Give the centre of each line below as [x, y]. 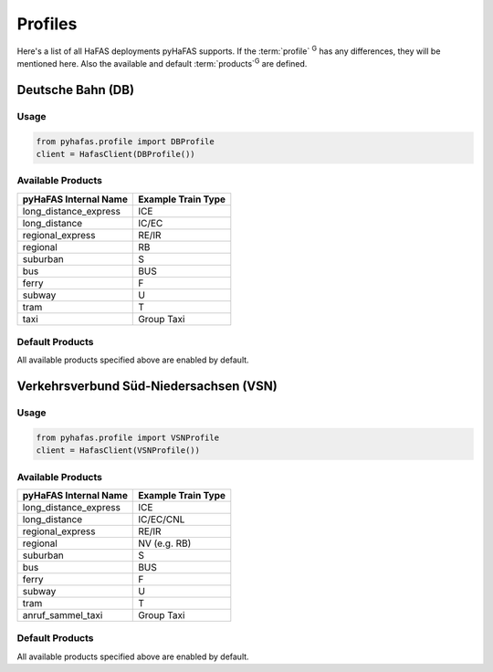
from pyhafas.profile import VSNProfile [127, 437]
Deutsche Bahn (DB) [76, 90]
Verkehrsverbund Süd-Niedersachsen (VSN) [147, 387]
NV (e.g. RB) [165, 543]
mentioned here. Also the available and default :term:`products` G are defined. [162, 63]
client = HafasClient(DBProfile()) [115, 154]
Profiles [47, 24]
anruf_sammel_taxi [63, 615]
